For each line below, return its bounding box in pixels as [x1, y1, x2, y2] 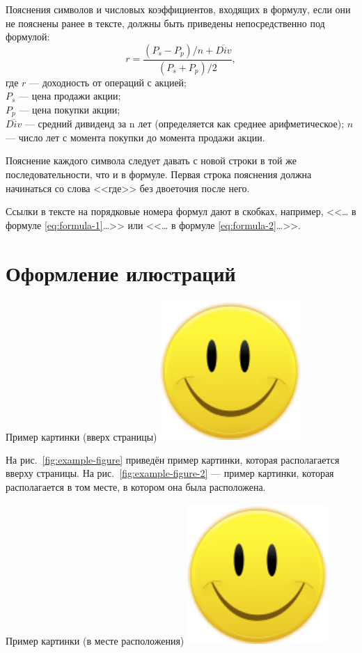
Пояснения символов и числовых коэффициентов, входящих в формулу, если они [6, 2, 351, 16]
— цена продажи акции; [19, 88, 121, 103]
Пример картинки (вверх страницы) [6, 429, 157, 443]
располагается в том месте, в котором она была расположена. [6, 479, 266, 494]
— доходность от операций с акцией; [29, 74, 187, 89]
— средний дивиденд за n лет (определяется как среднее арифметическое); [24, 116, 345, 131]
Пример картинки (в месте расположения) [6, 633, 184, 647]
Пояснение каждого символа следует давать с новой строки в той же [6, 153, 297, 168]
